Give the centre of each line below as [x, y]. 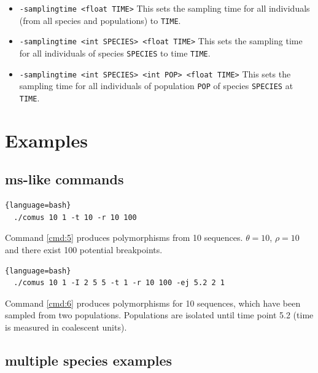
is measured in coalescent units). [66, 327]
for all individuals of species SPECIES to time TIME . [115, 53]
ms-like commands [64, 179]
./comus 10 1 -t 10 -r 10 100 [75, 217]
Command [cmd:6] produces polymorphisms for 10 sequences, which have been [153, 303]
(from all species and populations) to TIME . [100, 20]
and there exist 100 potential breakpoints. [84, 249]
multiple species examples [89, 360]
